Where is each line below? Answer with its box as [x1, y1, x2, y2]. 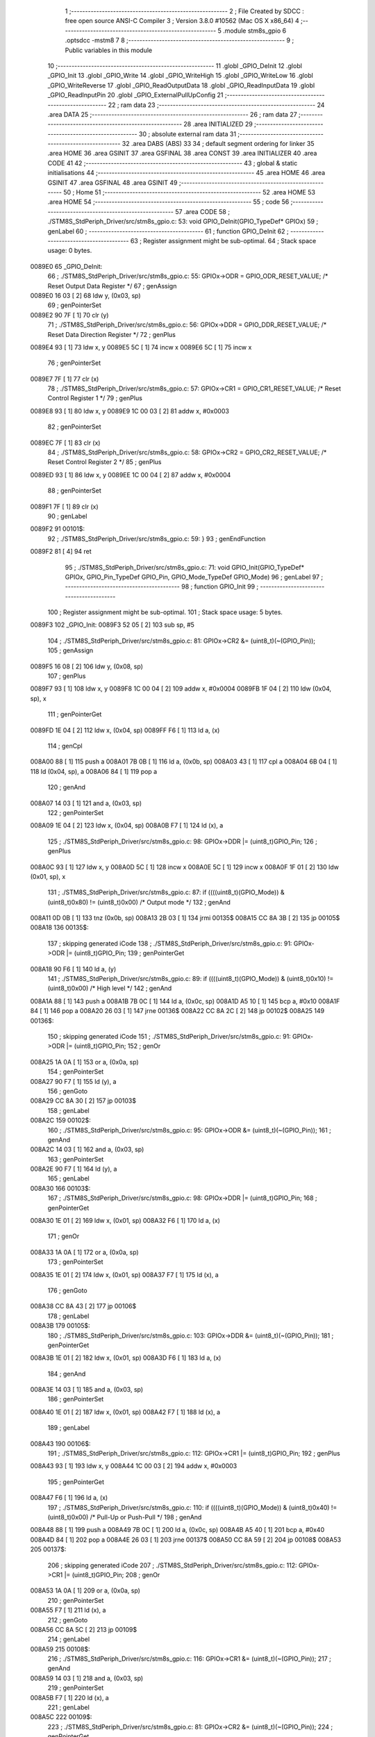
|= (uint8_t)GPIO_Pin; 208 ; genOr [64, 1570, 160, 1579]
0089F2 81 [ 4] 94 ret [30, 548, 92, 556]
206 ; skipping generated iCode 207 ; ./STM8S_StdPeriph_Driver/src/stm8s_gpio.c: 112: [47, 1561, 297, 1570]
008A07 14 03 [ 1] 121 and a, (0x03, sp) [30, 799, 142, 807]
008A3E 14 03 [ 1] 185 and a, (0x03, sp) [30, 1385, 144, 1394]
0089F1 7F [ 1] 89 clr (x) [30, 502, 99, 511]
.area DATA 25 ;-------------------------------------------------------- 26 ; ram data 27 [47, 110, 298, 118]
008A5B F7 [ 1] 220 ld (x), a [30, 1693, 109, 1702]
